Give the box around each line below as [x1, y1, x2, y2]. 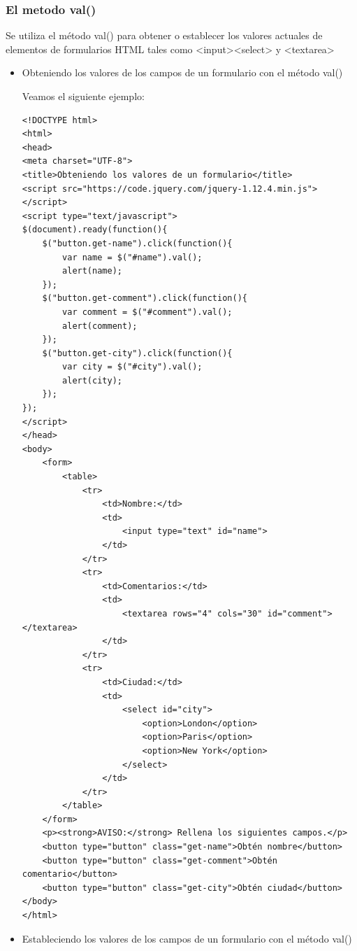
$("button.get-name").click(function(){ [42, 238, 233, 248]
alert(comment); [62, 320, 138, 331]
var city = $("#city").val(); [62, 362, 203, 372]
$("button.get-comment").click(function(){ [42, 293, 247, 304]
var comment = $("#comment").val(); [62, 307, 233, 317]
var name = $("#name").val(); [62, 252, 203, 262]
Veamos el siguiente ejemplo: [22, 89, 145, 103]
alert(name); [62, 266, 122, 276]
